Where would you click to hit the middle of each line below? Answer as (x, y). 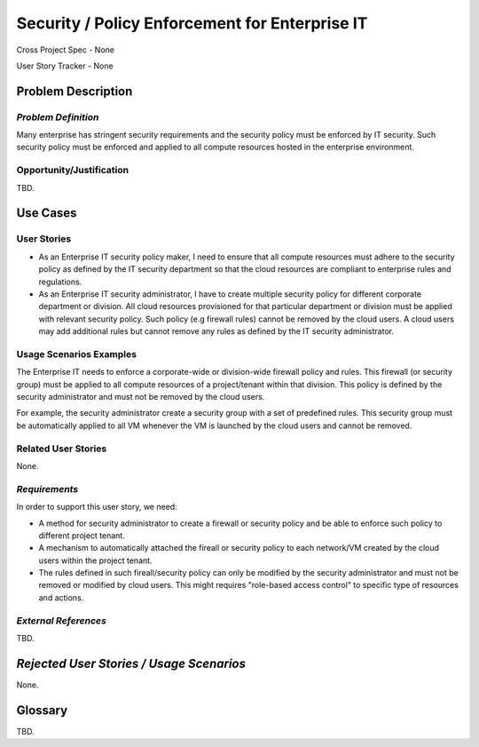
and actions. (61, 597)
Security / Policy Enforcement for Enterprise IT (192, 23)
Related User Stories (62, 449)
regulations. (60, 282)
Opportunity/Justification (72, 171)
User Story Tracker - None (65, 66)
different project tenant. (82, 535)
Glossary (42, 710)
